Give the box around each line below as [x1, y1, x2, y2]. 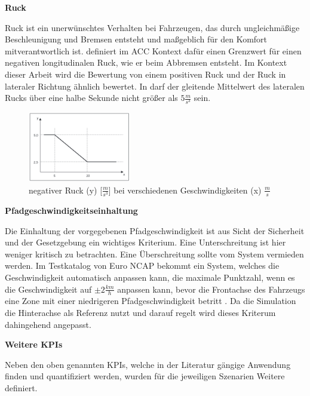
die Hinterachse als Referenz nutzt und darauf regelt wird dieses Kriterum [5, 306, 276, 318]
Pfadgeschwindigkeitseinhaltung [5, 204, 138, 216]
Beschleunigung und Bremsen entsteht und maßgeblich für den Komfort [5, 33, 268, 45]
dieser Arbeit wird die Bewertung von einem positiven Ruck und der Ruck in [5, 67, 286, 80]
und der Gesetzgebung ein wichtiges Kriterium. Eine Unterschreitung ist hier [5, 236, 286, 248]
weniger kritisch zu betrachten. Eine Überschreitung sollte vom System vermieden [5, 247, 304, 260]
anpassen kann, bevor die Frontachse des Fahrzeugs [117, 283, 305, 295]
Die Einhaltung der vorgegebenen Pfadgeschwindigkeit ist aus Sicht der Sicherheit [5, 224, 305, 237]
